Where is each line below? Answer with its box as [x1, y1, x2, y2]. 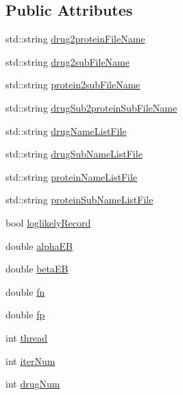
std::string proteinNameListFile [5, 169, 138, 183]
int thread [5, 330, 48, 344]
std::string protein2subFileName [5, 77, 141, 92]
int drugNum [5, 377, 60, 391]
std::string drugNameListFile [5, 123, 127, 138]
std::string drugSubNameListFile [5, 146, 143, 161]
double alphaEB [5, 238, 73, 253]
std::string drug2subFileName [5, 54, 130, 68]
